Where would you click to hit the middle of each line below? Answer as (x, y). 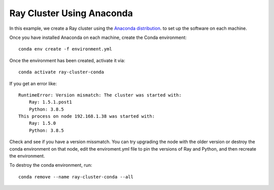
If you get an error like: (33, 83)
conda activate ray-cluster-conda (61, 72)
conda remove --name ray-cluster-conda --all (76, 177)
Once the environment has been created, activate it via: (67, 60)
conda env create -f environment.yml (65, 49)
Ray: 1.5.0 (42, 123)
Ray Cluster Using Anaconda (71, 13)
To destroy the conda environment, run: (51, 165)
